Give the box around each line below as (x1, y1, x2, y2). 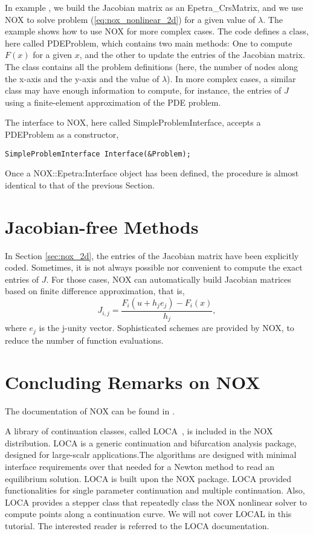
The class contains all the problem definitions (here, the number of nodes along (5, 60, 298, 72)
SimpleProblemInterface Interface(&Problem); (5, 149, 191, 158)
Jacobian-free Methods (5, 214, 199, 239)
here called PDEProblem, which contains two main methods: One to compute (5, 36, 292, 49)
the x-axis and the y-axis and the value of (5, 72, 160, 85)
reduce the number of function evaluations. (5, 333, 164, 346)
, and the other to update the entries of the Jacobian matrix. (79, 48, 305, 61)
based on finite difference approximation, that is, (5, 285, 185, 297)
